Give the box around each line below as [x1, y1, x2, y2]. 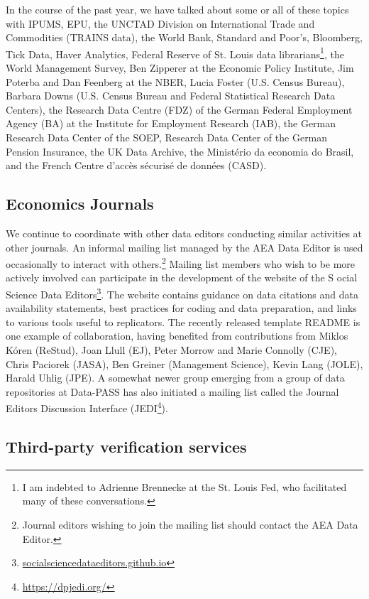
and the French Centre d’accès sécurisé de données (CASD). [6, 158, 267, 173]
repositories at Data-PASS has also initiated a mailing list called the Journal [6, 384, 339, 399]
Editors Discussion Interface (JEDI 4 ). [6, 399, 168, 416]
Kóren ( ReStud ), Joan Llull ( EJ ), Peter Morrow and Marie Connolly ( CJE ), [6, 342, 337, 357]
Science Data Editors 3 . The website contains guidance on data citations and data [6, 285, 358, 301]
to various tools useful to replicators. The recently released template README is [6, 314, 360, 329]
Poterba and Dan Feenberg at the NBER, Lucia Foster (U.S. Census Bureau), [6, 74, 345, 89]
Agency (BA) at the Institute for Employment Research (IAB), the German [6, 116, 336, 131]
